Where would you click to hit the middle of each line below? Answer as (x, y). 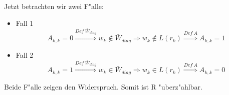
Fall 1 (25, 23)
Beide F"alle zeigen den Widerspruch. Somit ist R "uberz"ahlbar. (103, 86)
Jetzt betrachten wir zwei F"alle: (54, 6)
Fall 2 (25, 54)
